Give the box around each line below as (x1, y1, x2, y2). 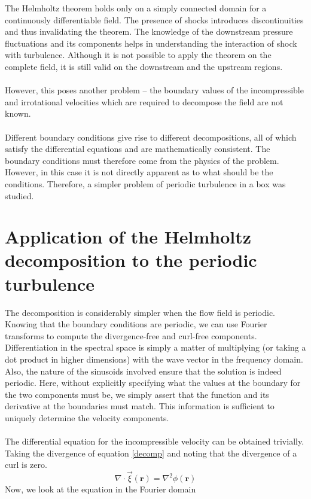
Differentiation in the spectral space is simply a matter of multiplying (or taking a (5, 341, 306, 354)
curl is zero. (5, 458, 47, 471)
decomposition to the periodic (5, 248, 257, 272)
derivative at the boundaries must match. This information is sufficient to (5, 400, 275, 412)
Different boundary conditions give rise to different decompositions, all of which (5, 130, 297, 143)
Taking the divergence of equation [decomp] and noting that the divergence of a (5, 446, 297, 459)
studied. (5, 189, 34, 202)
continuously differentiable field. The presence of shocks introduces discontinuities (5, 13, 304, 26)
